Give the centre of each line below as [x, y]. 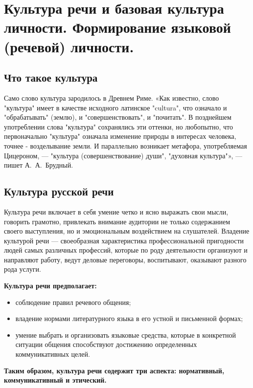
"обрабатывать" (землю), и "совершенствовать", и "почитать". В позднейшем [118, 117]
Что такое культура [51, 77]
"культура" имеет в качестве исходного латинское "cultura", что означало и [115, 107]
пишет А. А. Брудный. [39, 165]
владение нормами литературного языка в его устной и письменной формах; [129, 318]
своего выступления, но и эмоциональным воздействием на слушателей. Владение [127, 231]
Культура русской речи [59, 191]
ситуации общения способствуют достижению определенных [106, 344]
